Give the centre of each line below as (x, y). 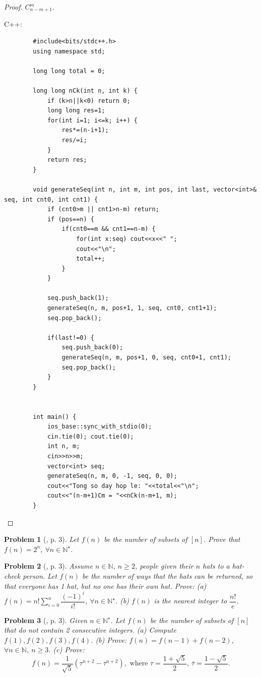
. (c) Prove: (67, 650)
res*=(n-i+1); (85, 130)
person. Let (40, 575)
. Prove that (222, 539)
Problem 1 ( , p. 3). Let (42, 539)
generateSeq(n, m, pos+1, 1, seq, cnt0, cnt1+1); (132, 308)
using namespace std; (69, 51)
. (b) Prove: (109, 639)
